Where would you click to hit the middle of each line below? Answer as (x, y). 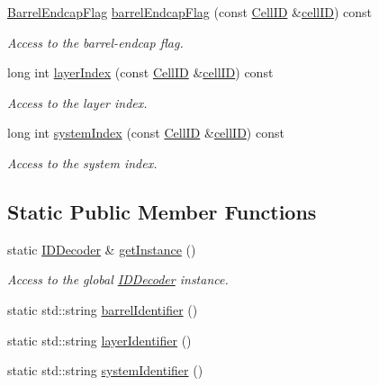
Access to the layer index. (77, 102)
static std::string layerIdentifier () (99, 340)
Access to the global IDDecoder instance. (118, 279)
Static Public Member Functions (162, 211)
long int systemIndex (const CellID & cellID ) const (146, 133)
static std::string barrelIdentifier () (103, 309)
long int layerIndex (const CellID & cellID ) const (140, 72)
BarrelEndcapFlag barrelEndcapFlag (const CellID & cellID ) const (190, 12)
